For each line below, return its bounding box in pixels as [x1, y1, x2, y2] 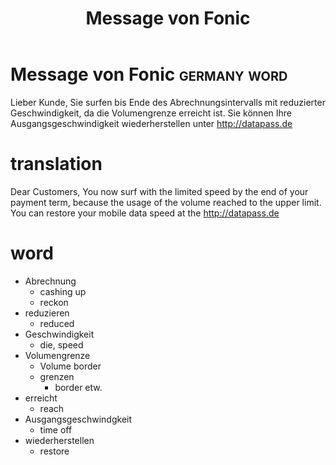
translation [10, 153, 103, 176]
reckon [39, 296, 69, 308]
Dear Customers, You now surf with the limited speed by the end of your [10, 185, 309, 197]
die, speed [39, 338, 84, 351]
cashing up [39, 285, 87, 297]
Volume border [39, 360, 102, 372]
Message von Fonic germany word [10, 63, 288, 86]
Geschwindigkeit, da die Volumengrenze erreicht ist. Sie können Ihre [10, 107, 292, 119]
